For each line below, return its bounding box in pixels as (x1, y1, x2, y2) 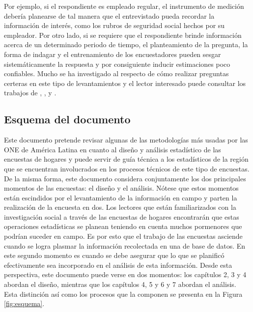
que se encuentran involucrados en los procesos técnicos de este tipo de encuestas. (4, 163, 250, 173)
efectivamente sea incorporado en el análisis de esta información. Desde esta (4, 259, 232, 270)
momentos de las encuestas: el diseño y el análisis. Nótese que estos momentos (4, 183, 239, 193)
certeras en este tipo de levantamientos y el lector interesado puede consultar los (4, 78, 246, 88)
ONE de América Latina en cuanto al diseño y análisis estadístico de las (4, 144, 221, 154)
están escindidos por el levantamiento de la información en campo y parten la (4, 192, 237, 202)
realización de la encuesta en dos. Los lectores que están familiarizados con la (4, 202, 236, 212)
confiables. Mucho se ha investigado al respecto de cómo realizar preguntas (4, 68, 229, 79)
